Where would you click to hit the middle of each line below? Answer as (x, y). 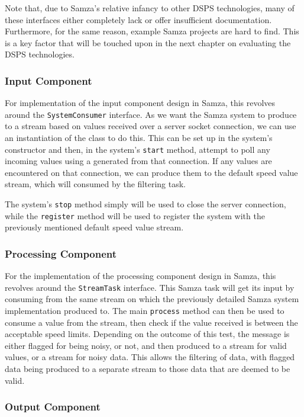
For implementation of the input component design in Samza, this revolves (140, 103)
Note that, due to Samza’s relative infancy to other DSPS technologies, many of (150, 8)
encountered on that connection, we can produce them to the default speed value (151, 172)
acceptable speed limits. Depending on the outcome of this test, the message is (147, 334)
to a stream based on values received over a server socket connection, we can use (151, 126)
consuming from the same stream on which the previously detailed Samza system (152, 299)
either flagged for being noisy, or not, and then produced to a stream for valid (146, 345)
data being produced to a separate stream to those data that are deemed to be (148, 369)
